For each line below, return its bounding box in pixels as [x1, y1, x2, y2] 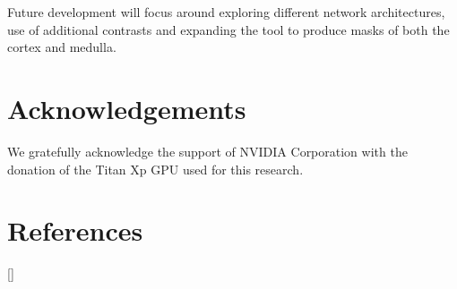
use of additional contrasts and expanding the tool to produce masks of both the [7, 20, 450, 38]
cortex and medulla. [7, 38, 116, 56]
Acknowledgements [7, 89, 246, 126]
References [7, 212, 143, 249]
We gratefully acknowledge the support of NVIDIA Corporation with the [7, 141, 408, 160]
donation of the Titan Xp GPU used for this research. [7, 159, 304, 178]
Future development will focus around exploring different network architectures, [7, 3, 445, 21]
